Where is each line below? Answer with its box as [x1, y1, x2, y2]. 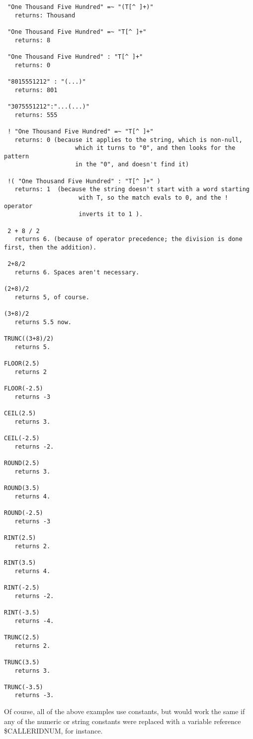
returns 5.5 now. [14, 318, 72, 326]
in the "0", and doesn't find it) [75, 161, 189, 168]
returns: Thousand [14, 11, 76, 19]
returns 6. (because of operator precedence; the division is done [14, 236, 243, 243]
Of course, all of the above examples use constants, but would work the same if [4, 706, 245, 717]
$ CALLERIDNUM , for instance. [4, 726, 103, 736]
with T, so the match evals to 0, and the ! [79, 194, 229, 202]
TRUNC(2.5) [4, 633, 40, 641]
